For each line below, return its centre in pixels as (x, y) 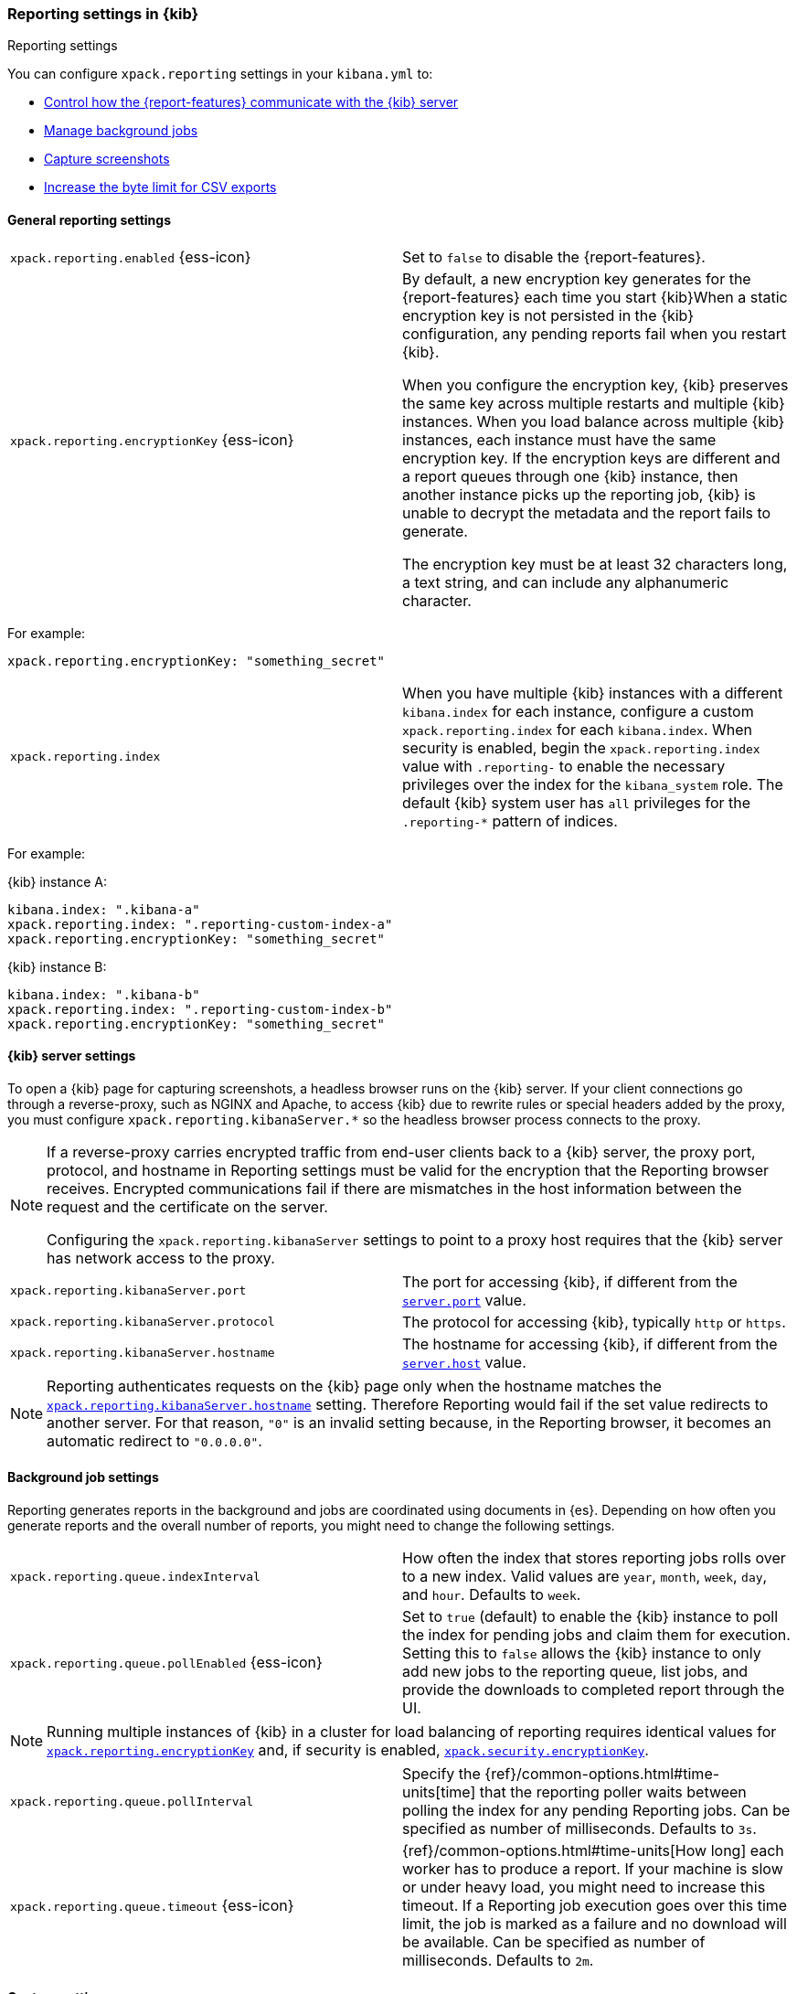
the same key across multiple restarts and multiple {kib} (594, 403)
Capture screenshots (107, 159)
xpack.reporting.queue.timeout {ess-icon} (152, 1906)
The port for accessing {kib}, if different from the (570, 1281)
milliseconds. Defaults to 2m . (498, 1961)
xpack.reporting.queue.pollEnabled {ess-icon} (166, 1663)
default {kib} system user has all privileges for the (577, 802)
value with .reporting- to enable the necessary (564, 766)
